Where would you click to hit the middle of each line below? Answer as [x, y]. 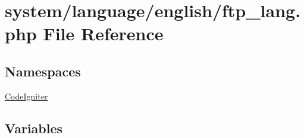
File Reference [103, 33]
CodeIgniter [26, 96]
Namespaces [43, 71]
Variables [34, 128]
